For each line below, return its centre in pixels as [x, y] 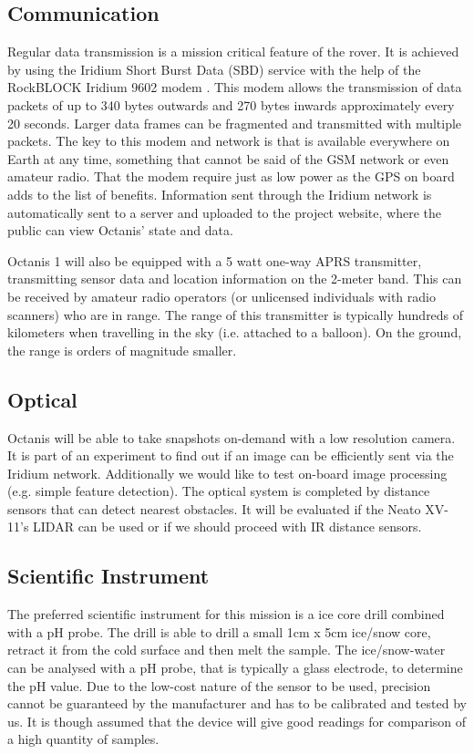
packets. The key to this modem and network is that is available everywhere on [229, 141]
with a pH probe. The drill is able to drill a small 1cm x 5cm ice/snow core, [219, 631]
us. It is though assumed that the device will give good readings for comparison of [237, 721]
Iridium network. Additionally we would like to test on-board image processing [227, 473]
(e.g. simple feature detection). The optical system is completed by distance [219, 491]
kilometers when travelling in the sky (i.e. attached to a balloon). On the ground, [235, 332]
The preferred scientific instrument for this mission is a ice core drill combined [226, 614]
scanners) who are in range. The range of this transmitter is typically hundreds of [236, 314]
